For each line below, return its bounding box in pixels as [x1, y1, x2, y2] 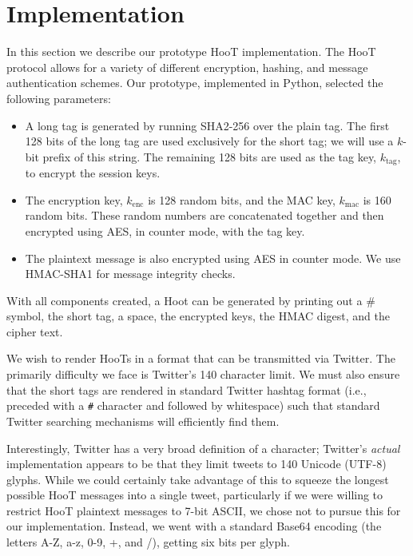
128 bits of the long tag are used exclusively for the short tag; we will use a [25, 133, 394, 149]
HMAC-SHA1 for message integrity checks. [25, 265, 236, 282]
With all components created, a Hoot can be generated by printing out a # [6, 292, 375, 308]
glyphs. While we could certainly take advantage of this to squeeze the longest [6, 471, 389, 487]
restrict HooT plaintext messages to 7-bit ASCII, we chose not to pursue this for [6, 502, 401, 518]
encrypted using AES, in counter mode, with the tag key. [25, 222, 305, 239]
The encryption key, [25, 191, 123, 208]
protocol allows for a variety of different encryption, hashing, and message [6, 58, 368, 75]
